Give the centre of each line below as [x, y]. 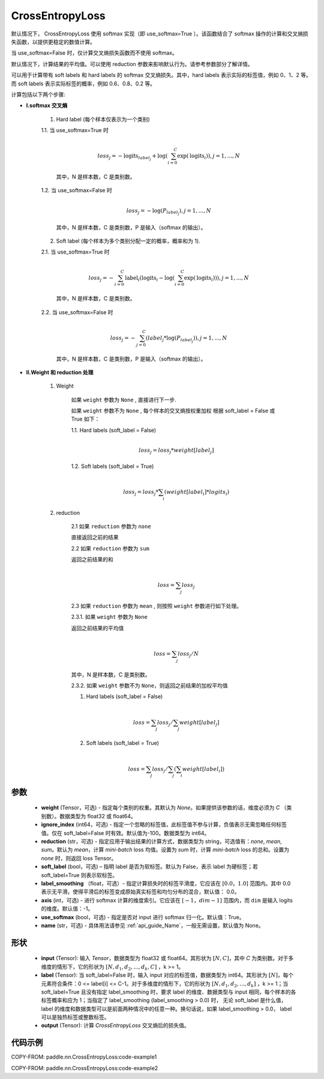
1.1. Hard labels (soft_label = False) [113, 430]
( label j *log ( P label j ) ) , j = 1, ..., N [186, 339]
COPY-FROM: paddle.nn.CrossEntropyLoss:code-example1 [84, 1057]
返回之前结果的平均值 [97, 628]
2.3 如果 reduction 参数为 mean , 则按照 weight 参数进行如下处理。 [157, 606]
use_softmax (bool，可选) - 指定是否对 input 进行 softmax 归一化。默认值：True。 [143, 917]
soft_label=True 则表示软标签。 [79, 875]
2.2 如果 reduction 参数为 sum [110, 548]
